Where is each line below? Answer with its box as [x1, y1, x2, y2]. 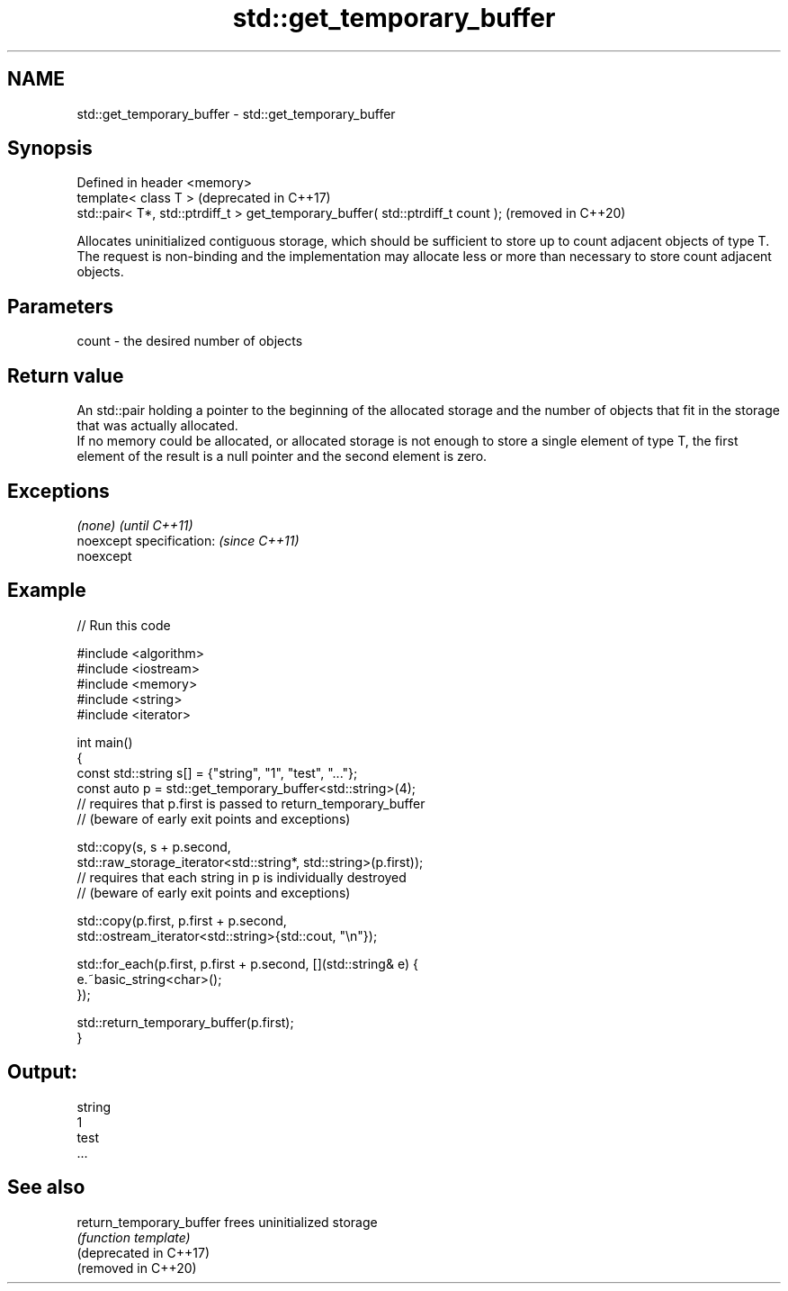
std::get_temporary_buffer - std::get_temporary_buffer [76, 105, 396, 122]
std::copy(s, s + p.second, [76, 838, 231, 854]
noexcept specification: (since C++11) [76, 532, 300, 548]
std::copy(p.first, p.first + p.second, [76, 912, 287, 928]
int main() [76, 734, 133, 750]
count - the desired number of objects [76, 333, 303, 349]
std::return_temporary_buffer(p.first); [76, 1014, 294, 1030]
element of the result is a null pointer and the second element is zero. [76, 448, 488, 465]
